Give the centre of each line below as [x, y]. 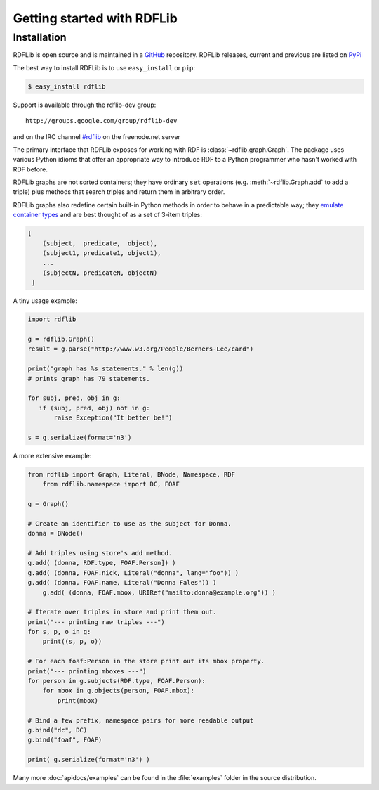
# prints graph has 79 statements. [89, 378]
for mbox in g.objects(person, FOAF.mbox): [118, 691]
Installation [40, 37]
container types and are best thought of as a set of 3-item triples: [108, 215]
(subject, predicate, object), [100, 243]
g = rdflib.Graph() [61, 339]
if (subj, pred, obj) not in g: [94, 408]
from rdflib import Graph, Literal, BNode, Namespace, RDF [131, 474]
